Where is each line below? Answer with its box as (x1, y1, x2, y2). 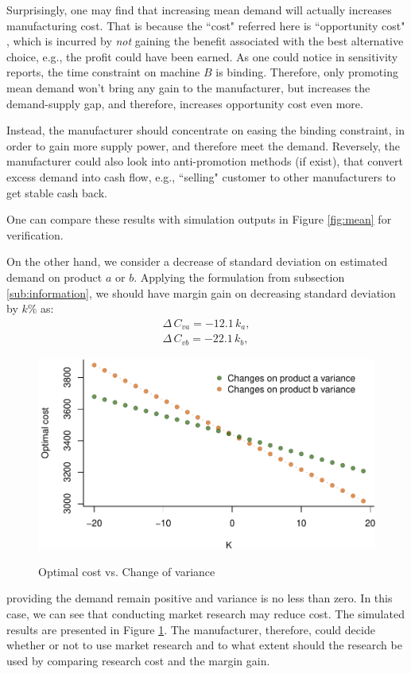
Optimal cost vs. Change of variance (38, 563, 215, 579)
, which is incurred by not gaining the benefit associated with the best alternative (6, 33, 404, 49)
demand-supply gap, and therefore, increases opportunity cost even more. (6, 95, 363, 111)
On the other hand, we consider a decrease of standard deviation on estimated (6, 253, 388, 270)
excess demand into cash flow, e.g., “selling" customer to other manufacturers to (6, 168, 396, 185)
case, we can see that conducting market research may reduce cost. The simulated (6, 606, 405, 621)
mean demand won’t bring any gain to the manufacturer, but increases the (6, 79, 370, 95)
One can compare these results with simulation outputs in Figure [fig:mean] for (6, 211, 392, 228)
